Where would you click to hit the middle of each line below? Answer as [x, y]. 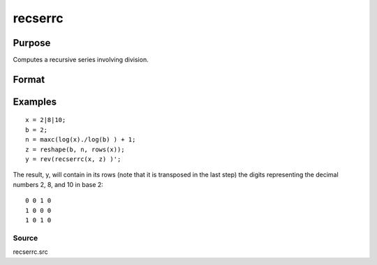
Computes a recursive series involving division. [81, 60]
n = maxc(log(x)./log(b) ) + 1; [81, 140]
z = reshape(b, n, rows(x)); [75, 149]
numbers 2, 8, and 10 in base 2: [58, 184]
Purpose [32, 43]
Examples [35, 101]
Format [29, 79]
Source [25, 238]
